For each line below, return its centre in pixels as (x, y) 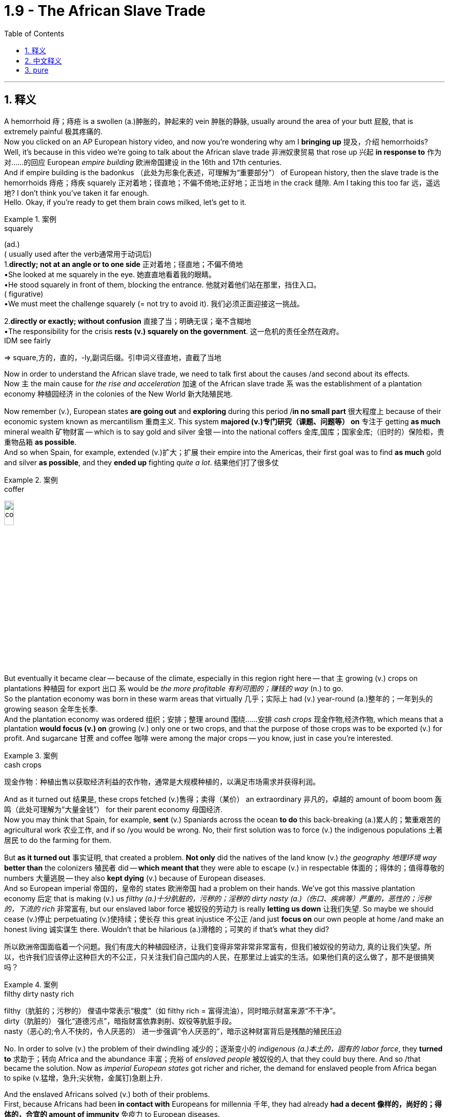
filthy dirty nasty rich (39, 994)
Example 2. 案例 (31, 480)
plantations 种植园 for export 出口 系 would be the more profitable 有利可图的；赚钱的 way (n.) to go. (174, 689)
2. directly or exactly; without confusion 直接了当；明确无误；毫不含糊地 (128, 321)
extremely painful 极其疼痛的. (54, 131)
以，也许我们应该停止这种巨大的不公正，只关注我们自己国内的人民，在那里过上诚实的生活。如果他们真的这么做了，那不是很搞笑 (219, 957)
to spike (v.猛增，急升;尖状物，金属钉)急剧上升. (84, 1078)
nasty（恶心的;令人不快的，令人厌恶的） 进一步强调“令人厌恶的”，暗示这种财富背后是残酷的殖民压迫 (173, 1031)
